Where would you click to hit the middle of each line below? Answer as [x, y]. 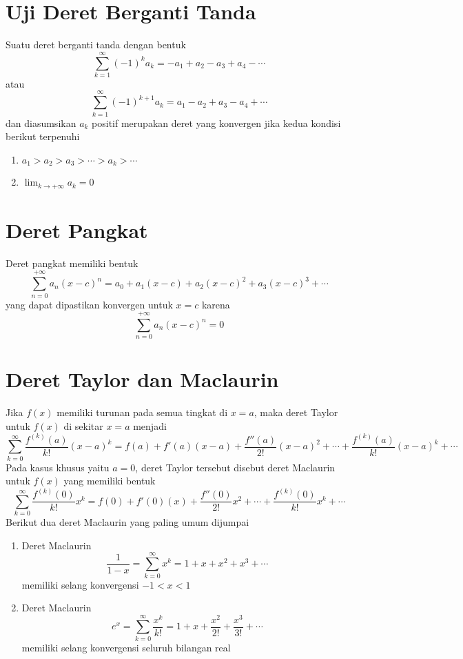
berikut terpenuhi [43, 136]
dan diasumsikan [41, 122]
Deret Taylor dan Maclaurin [142, 379]
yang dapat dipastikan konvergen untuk [89, 304]
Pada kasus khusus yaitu [58, 467]
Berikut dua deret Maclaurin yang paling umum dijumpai [127, 522]
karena [216, 304]
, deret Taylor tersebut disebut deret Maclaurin [235, 467]
